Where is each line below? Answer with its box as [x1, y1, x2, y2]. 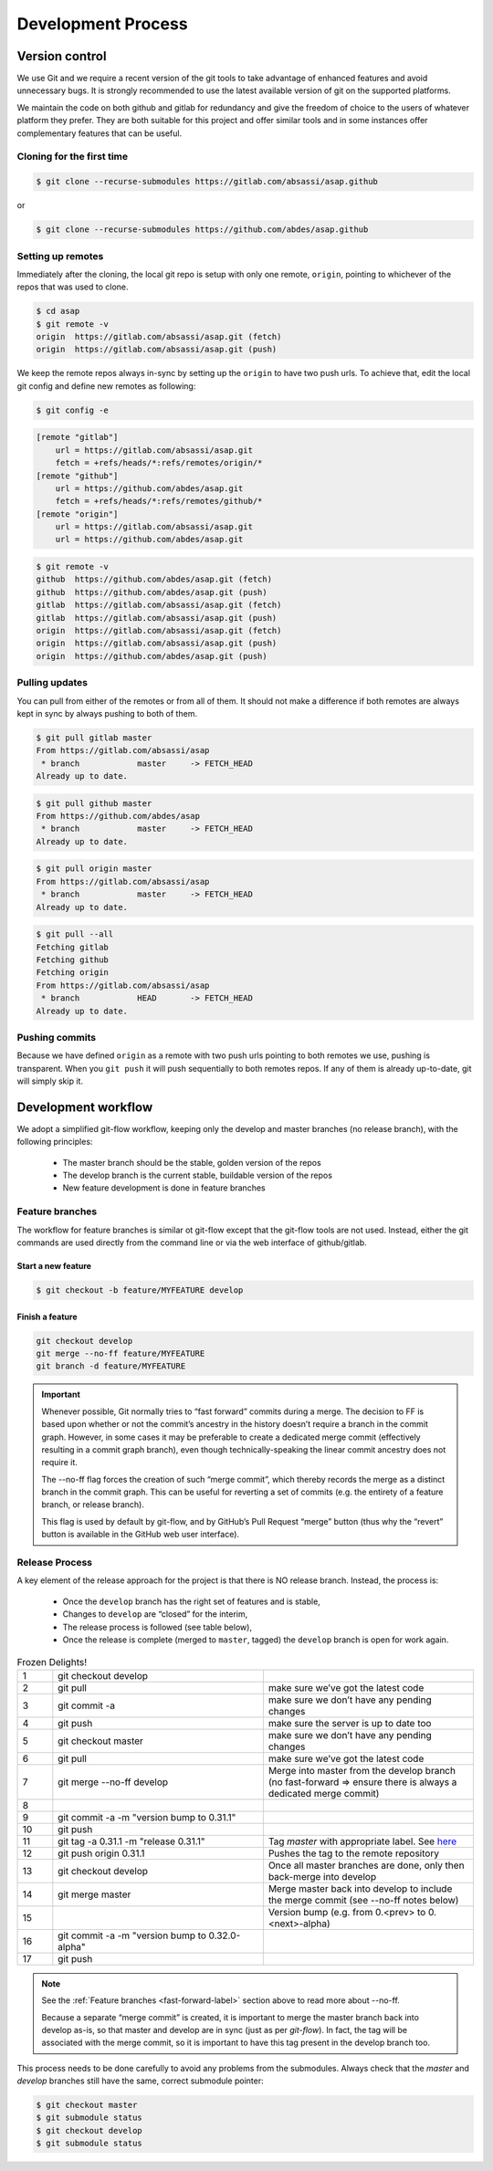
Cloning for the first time [16, 151, 129, 163]
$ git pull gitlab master [36, 732, 152, 743]
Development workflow [16, 1099, 153, 1115]
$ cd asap [36, 306, 80, 317]
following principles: [16, 1137, 93, 1148]
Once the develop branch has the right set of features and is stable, [62, 1596, 321, 1607]
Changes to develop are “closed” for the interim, [62, 1609, 248, 1620]
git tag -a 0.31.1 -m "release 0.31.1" [58, 1835, 205, 1848]
